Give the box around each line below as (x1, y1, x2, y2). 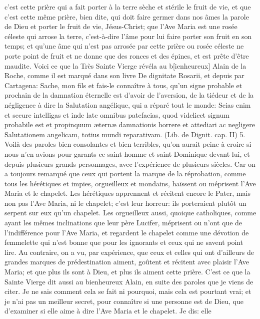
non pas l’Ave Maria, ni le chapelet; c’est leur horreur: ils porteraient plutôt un (4, 197, 246, 208)
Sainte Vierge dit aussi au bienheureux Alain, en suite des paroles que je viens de (4, 276, 253, 286)
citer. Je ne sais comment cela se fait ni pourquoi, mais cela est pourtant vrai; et (4, 286, 251, 296)
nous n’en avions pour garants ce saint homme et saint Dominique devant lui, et (4, 148, 250, 159)
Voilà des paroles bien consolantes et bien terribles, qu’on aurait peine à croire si (4, 139, 251, 149)
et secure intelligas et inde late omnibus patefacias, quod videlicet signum (4, 109, 229, 120)
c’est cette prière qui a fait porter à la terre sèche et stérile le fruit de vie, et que (4, 2, 251, 12)
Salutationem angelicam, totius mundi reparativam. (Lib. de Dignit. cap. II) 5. (4, 129, 245, 139)
